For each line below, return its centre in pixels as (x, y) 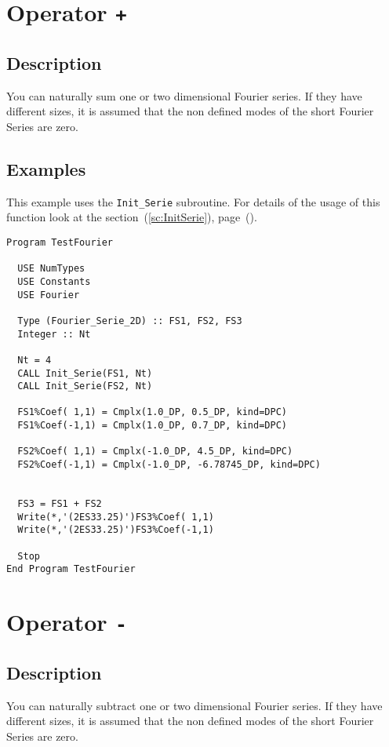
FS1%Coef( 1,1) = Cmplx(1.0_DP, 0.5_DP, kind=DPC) (152, 412)
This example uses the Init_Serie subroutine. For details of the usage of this (193, 201)
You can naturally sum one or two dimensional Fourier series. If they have (184, 95)
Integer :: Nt (54, 334)
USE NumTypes (51, 269)
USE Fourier (49, 295)
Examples (46, 168)
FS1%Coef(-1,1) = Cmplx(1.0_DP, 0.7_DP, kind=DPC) (152, 426)
